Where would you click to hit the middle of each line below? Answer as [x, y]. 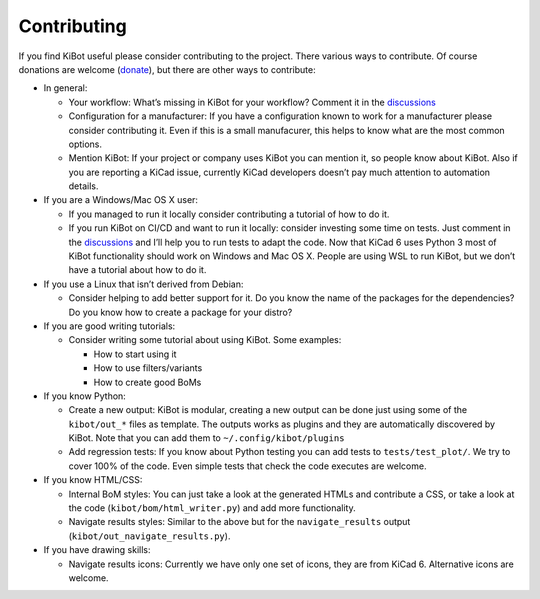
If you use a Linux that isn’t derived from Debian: [143, 284]
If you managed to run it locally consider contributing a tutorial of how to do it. [229, 214]
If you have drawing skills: [97, 550]
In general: [65, 88]
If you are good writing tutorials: [109, 326]
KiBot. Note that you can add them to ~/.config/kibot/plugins [206, 438]
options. [85, 144]
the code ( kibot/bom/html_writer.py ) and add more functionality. [212, 508]
